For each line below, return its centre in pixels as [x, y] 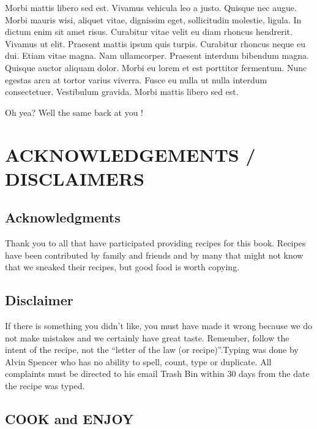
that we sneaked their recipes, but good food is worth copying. [122, 267]
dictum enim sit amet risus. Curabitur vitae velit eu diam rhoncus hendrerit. [149, 32]
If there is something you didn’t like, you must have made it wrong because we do [159, 326]
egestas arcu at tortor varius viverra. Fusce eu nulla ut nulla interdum [136, 79]
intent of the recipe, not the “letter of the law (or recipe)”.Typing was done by [152, 350]
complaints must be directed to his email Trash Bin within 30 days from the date [157, 374]
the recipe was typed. [45, 386]
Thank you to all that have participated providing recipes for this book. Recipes [155, 243]
